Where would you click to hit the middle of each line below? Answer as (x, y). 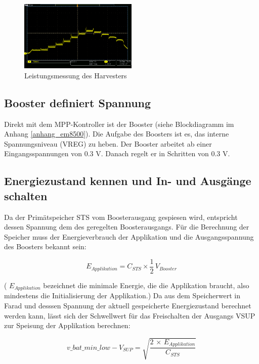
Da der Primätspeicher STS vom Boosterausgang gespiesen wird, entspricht (121, 217)
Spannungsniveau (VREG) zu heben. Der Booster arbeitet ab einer (108, 143)
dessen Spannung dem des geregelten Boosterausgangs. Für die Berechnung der (127, 227)
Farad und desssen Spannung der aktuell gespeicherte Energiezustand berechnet (128, 306)
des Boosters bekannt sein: (45, 246)
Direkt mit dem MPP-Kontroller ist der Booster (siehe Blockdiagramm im (119, 124)
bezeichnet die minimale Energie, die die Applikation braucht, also (146, 285)
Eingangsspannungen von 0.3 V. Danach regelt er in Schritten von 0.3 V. (117, 153)
